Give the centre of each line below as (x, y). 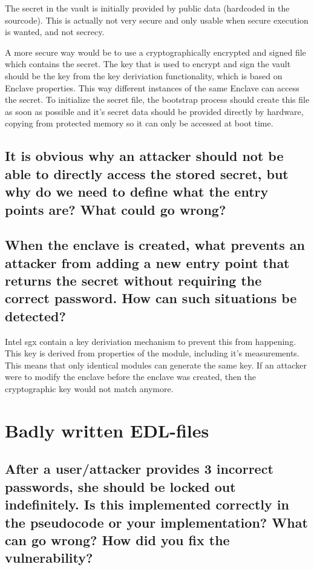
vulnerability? (49, 558)
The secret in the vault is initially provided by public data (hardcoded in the (147, 8)
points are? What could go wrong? (116, 209)
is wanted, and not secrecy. (55, 32)
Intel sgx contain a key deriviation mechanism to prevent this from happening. (151, 341)
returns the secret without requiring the (133, 280)
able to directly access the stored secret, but (147, 173)
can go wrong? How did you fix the (117, 539)
